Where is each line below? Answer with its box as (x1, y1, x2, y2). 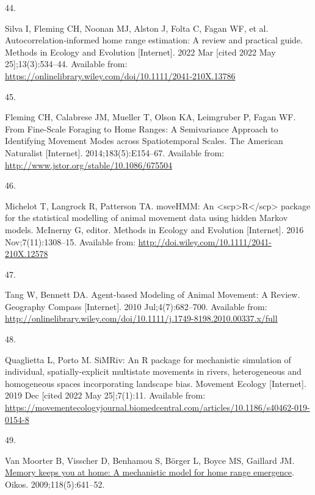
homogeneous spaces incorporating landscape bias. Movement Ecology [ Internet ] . (5, 377, 306, 389)
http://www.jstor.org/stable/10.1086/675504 (5, 158, 173, 171)
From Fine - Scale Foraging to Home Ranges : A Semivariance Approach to (5, 122, 278, 135)
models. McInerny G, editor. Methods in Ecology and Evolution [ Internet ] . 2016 (5, 223, 304, 236)
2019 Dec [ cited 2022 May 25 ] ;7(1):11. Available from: (5, 389, 206, 402)
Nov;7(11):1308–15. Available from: (5, 235, 136, 248)
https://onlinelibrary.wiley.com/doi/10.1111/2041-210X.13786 (5, 69, 236, 82)
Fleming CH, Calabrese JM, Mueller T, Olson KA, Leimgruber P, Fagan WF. (5, 110, 296, 123)
